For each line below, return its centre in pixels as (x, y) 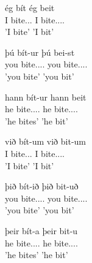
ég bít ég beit (30, 7)
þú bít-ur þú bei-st (40, 52)
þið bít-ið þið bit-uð (42, 186)
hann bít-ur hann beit (46, 97)
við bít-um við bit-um (46, 141)
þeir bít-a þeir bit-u (41, 230)
